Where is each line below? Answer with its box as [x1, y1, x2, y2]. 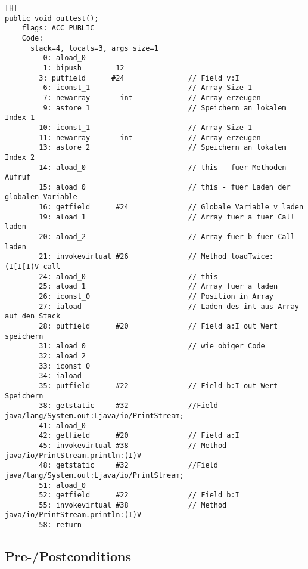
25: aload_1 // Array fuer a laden [39, 282, 278, 291]
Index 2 [5, 153, 35, 162]
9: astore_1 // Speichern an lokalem [43, 103, 287, 112]
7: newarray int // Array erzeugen [43, 93, 261, 102]
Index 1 [5, 113, 35, 122]
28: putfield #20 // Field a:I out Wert [39, 322, 278, 330]
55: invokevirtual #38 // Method [39, 500, 227, 509]
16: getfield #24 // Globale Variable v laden [39, 203, 304, 212]
